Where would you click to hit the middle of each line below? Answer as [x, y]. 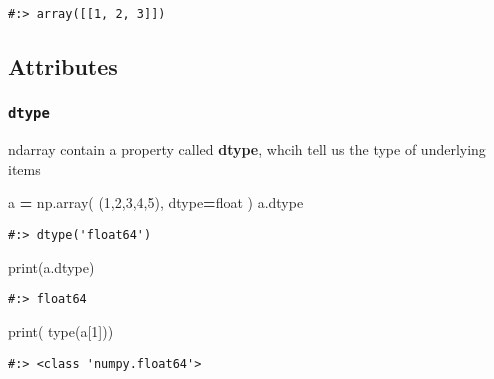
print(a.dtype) [51, 266]
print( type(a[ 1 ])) [61, 330]
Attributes [63, 66]
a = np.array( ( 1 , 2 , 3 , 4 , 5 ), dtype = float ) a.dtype [156, 202]
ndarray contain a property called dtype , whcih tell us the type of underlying [247, 149]
